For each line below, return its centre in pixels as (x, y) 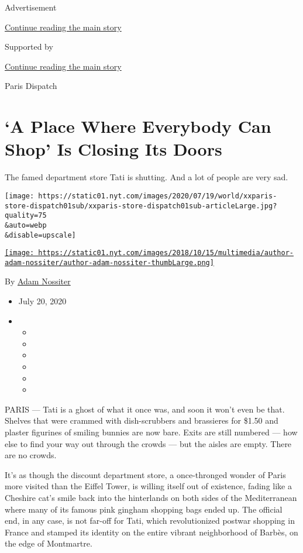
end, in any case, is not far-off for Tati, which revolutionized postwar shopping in (150, 521)
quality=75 (26, 216)
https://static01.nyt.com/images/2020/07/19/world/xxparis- (158, 196)
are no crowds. (31, 455)
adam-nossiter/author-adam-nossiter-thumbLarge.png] (109, 262)
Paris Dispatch (31, 86)
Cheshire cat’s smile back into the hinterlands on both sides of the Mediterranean (151, 497)
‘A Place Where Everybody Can (138, 126)
